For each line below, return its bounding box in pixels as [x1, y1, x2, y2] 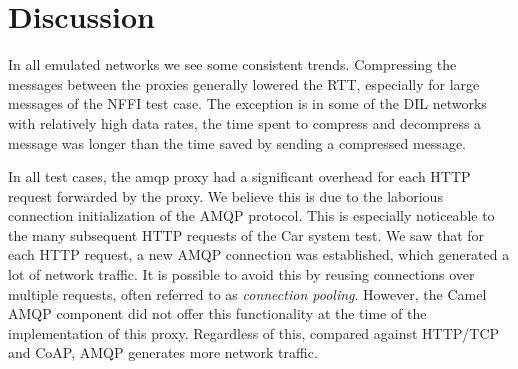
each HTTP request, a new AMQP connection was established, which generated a [8, 244, 510, 265]
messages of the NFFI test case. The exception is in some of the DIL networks [8, 93, 487, 114]
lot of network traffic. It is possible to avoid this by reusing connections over [8, 264, 475, 285]
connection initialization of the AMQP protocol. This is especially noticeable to [8, 205, 495, 226]
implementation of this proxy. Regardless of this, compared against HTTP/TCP [8, 322, 500, 343]
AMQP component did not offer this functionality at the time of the [8, 303, 427, 324]
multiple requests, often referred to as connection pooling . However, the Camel [8, 283, 487, 304]
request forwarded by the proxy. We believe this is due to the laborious [8, 185, 443, 206]
